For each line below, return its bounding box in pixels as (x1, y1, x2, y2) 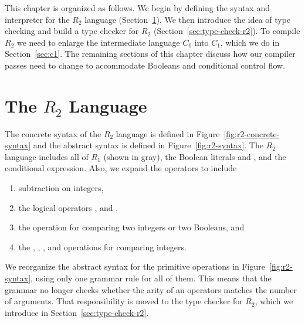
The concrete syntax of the (5, 127, 101, 140)
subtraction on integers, (18, 182, 104, 194)
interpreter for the (5, 13, 70, 25)
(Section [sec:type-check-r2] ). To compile (154, 25, 300, 37)
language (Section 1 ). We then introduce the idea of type (84, 13, 291, 25)
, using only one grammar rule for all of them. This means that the (30, 272, 272, 284)
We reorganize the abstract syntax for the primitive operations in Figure (5, 260, 266, 273)
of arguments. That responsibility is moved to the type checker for (5, 295, 243, 307)
